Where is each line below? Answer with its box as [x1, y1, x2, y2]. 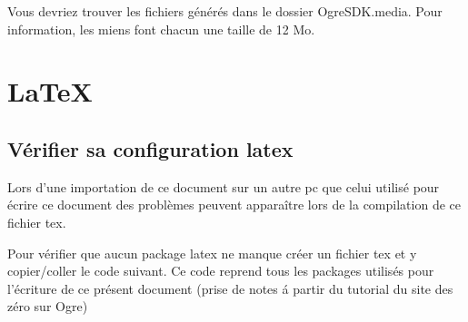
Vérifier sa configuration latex [7, 134, 294, 162]
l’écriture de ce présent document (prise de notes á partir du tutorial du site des [7, 278, 453, 298]
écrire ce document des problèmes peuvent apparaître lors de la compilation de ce [7, 195, 461, 214]
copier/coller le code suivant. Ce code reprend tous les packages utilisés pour [7, 261, 434, 280]
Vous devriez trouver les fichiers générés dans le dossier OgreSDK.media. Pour [7, 2, 443, 20]
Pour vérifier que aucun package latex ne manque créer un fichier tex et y [7, 243, 417, 262]
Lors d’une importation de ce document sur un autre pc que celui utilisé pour [7, 177, 440, 196]
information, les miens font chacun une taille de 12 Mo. [7, 19, 315, 38]
